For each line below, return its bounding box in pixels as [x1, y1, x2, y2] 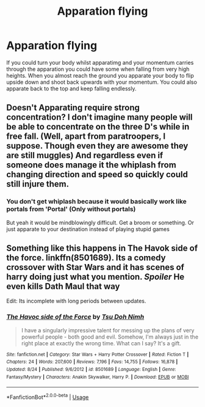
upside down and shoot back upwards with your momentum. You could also [6, 78, 197, 86]
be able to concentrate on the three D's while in [6, 122, 190, 132]
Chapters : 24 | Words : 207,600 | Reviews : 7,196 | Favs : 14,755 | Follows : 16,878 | [6, 359, 178, 365]
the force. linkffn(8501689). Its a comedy [6, 252, 166, 263]
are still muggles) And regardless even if [6, 150, 164, 161]
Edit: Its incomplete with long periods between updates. [6, 298, 146, 305]
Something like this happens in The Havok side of [6, 243, 198, 254]
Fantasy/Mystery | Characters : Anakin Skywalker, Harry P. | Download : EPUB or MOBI [6, 374, 189, 380]
